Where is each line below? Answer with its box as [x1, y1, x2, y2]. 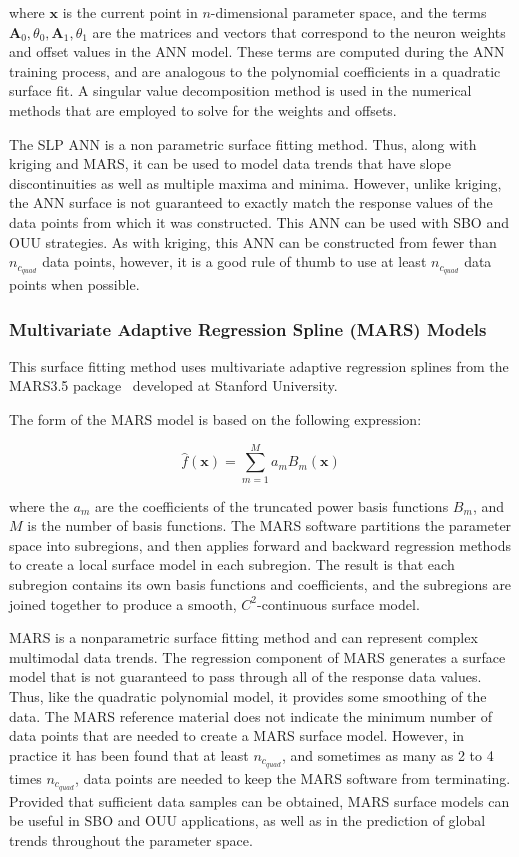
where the [9, 495, 69, 516]
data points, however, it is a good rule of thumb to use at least [42, 251, 427, 272]
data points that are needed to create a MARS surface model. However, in [9, 725, 465, 746]
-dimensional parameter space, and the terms [210, 2, 487, 22]
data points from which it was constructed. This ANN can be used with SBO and [9, 211, 509, 232]
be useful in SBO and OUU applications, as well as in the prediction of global [9, 810, 486, 831]
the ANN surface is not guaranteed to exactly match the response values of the [9, 192, 493, 213]
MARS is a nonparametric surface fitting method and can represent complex [9, 627, 478, 648]
